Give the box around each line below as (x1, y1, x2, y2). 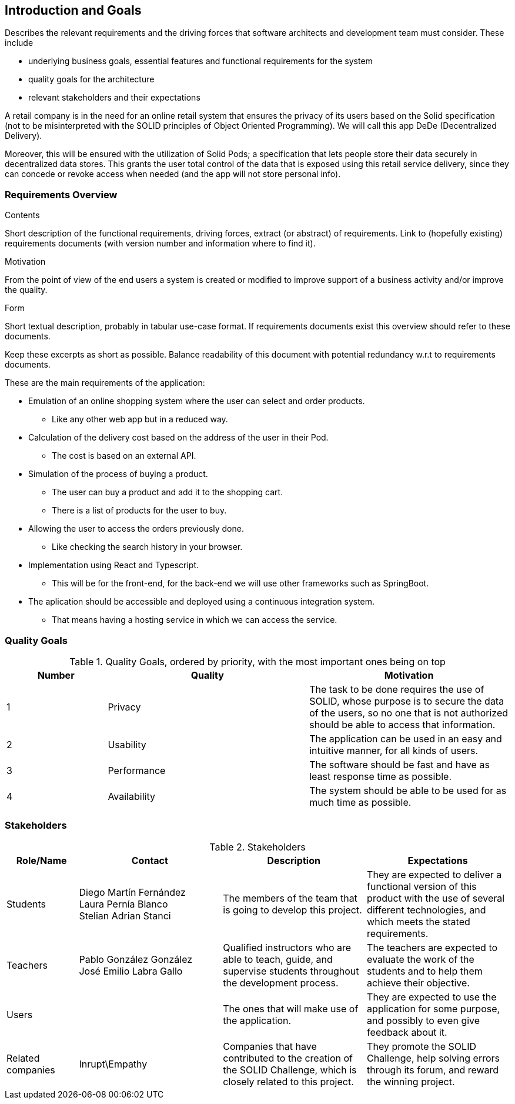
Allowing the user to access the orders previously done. (28, 523, 244, 534)
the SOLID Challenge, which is (223, 1063, 357, 1076)
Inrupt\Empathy (79, 1058, 148, 1070)
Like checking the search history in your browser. (52, 542, 243, 552)
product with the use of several (367, 892, 505, 904)
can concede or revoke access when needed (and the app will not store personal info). (5, 169, 341, 179)
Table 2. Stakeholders (209, 840, 306, 853)
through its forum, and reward (367, 1063, 499, 1076)
